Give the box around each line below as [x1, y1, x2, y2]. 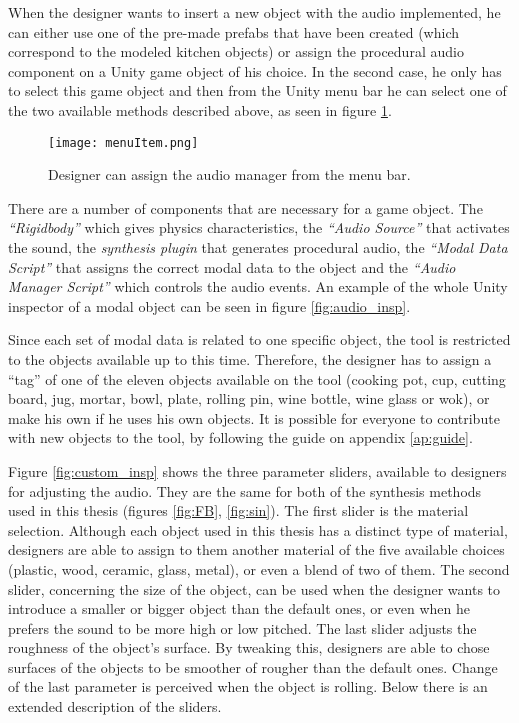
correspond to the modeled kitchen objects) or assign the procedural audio [8, 41, 464, 62]
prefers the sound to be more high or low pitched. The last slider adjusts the [8, 617, 477, 638]
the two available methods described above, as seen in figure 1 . [8, 99, 392, 120]
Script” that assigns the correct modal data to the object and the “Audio [8, 256, 456, 277]
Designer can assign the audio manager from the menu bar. [48, 164, 411, 185]
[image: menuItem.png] [48, 135, 199, 150]
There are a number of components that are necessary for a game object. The [8, 197, 483, 218]
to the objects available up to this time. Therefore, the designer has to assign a [8, 348, 492, 369]
